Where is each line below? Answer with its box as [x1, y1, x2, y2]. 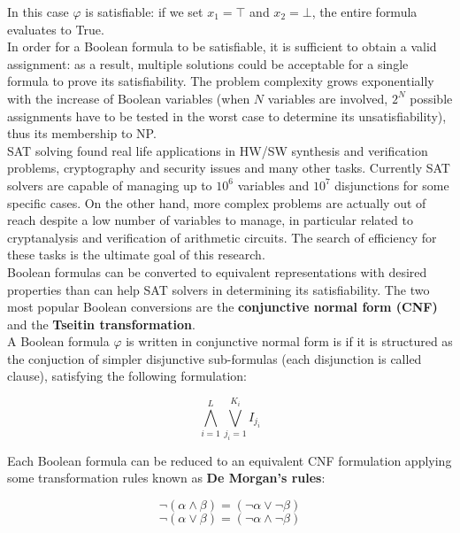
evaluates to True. [7, 19, 104, 38]
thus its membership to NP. [7, 124, 157, 143]
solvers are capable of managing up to [7, 175, 212, 194]
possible [410, 89, 453, 107]
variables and [237, 175, 310, 194]
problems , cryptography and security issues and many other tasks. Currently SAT [7, 158, 450, 177]
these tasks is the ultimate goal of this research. [7, 245, 265, 264]
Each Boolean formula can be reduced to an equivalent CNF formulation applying [7, 451, 452, 469]
